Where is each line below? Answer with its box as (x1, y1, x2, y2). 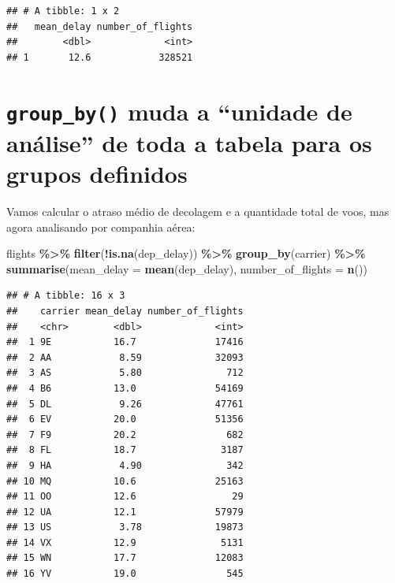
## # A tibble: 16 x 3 (6, 290, 125, 302)
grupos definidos (6, 158, 188, 190)
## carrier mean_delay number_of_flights (6, 305, 244, 317)
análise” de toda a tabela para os (6, 126, 372, 158)
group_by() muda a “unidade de (6, 95, 352, 127)
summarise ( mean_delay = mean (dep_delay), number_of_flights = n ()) (6, 260, 367, 277)
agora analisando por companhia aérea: (6, 218, 196, 235)
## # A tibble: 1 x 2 (6, 6, 120, 17)
